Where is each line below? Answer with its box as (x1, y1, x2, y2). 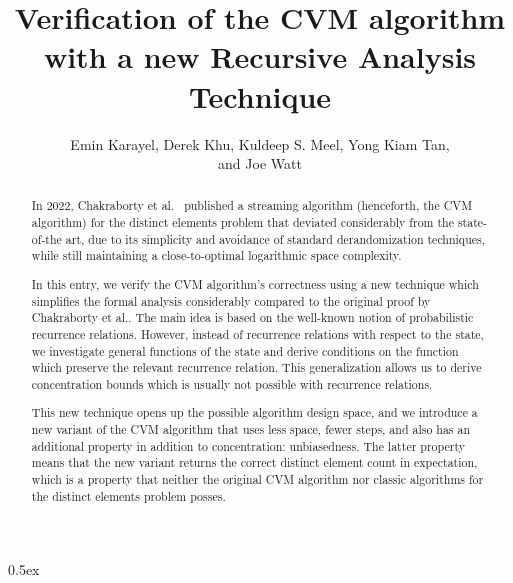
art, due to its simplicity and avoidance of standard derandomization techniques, (65, 230, 486, 247)
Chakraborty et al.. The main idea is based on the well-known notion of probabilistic (31, 309, 474, 326)
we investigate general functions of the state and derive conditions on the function (31, 342, 459, 359)
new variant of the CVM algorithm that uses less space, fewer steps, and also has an (31, 421, 471, 438)
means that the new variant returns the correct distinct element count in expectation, (31, 454, 478, 471)
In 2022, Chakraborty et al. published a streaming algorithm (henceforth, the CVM (31, 197, 473, 214)
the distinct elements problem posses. (31, 487, 226, 504)
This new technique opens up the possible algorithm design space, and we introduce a (31, 404, 478, 421)
